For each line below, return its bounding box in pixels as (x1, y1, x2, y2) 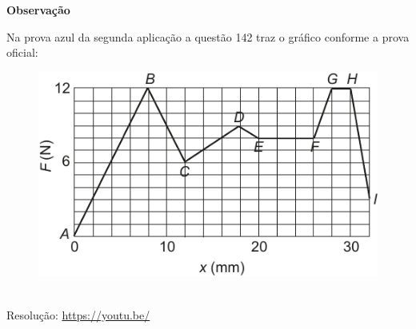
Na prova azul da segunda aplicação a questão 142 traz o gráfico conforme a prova (6, 28, 410, 45)
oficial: (6, 44, 38, 61)
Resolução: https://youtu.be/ (6, 307, 150, 323)
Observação (6, 2, 70, 18)
